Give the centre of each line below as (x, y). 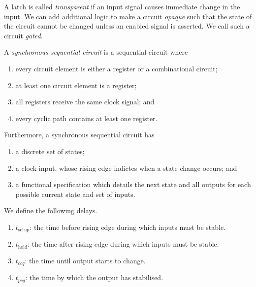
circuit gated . (23, 35)
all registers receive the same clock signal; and (85, 102)
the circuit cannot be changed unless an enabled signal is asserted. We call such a (127, 26)
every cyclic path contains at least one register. (86, 118)
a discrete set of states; (50, 151)
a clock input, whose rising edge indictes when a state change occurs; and (126, 168)
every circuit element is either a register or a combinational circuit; (116, 68)
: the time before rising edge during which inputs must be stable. (128, 227)
